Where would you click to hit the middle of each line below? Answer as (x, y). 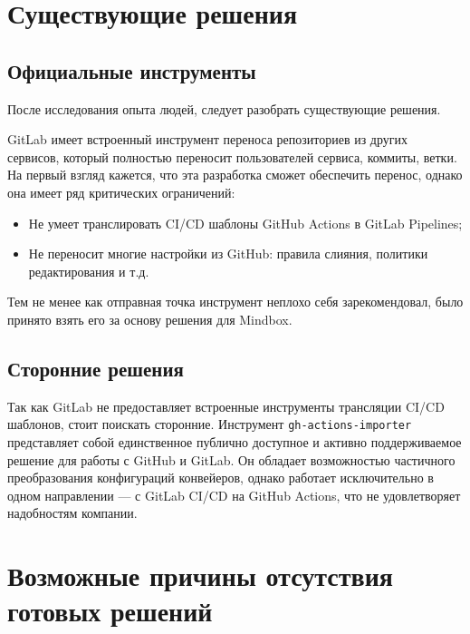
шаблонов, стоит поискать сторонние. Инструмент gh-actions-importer (210, 424)
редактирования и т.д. (89, 271)
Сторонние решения (96, 368)
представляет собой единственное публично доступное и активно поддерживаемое (235, 441)
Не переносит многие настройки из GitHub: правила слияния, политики (228, 254)
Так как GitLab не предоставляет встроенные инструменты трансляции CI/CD (226, 406)
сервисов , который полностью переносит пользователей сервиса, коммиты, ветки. (232, 156)
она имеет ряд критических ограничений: (121, 192)
